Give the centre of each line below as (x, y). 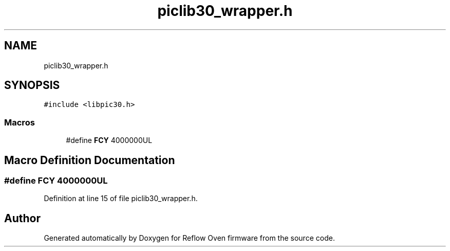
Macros (20, 122)
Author (22, 218)
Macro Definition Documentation (90, 160)
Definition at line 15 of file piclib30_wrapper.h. (121, 199)
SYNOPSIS (32, 85)
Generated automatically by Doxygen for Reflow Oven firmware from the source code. (189, 238)
